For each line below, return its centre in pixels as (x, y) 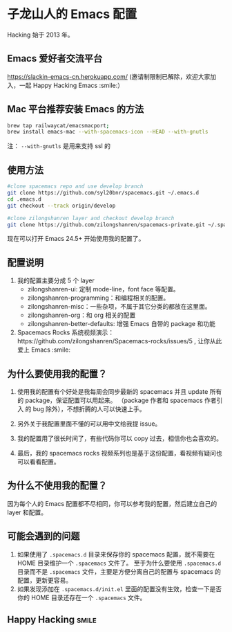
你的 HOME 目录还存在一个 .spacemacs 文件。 (81, 597)
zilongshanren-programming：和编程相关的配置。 (98, 298)
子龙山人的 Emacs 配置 (72, 14)
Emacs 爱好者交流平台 (55, 58)
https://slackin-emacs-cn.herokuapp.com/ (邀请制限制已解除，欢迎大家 (109, 76)
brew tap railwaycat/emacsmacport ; (58, 125)
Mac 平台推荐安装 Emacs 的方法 (76, 109)
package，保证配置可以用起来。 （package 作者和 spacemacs (114, 400)
